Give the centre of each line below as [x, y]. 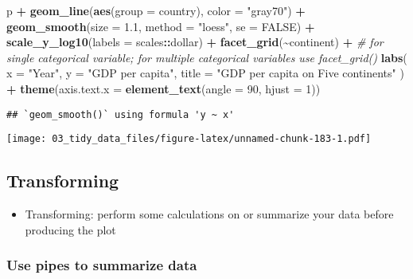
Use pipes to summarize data [102, 265]
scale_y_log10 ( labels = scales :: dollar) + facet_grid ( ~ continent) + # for [195, 42]
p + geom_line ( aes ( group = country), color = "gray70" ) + [156, 10]
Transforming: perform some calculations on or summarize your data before [209, 214]
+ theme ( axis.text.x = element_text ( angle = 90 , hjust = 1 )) [164, 88]
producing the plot [70, 229]
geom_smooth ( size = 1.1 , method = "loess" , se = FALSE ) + [161, 26]
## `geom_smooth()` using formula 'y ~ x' [121, 114]
